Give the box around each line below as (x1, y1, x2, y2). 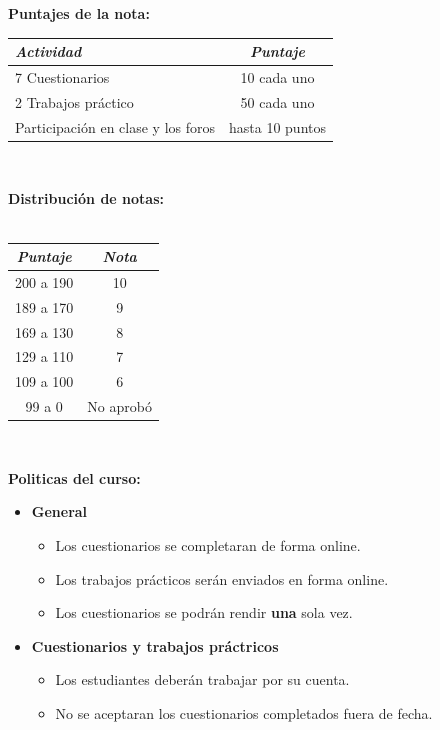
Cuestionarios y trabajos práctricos (31, 635, 279, 656)
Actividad (15, 41, 82, 62)
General (31, 501, 88, 522)
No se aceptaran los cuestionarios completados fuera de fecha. (55, 702, 433, 723)
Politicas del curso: (8, 467, 141, 488)
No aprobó (87, 396, 152, 417)
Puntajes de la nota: (8, 3, 150, 23)
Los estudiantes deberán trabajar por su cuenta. (55, 669, 350, 690)
